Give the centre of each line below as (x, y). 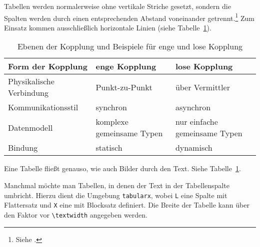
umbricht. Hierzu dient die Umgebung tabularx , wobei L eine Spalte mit (116, 195)
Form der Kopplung (48, 66)
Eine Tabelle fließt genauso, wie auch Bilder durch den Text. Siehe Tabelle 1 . (122, 168)
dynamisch (194, 148)
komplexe (112, 122)
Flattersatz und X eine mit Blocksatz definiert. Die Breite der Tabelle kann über (127, 205)
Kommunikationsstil (43, 107)
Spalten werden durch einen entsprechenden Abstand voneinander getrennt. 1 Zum (129, 17)
